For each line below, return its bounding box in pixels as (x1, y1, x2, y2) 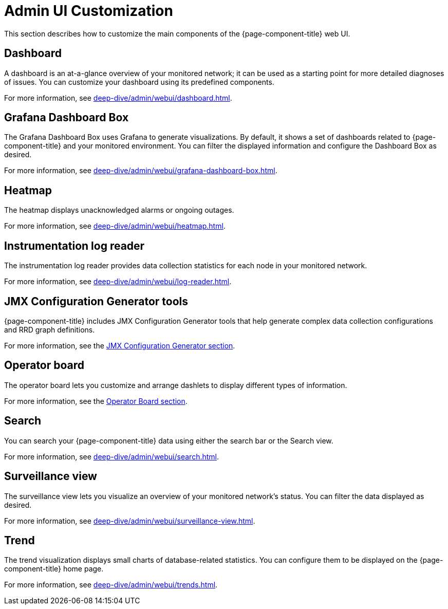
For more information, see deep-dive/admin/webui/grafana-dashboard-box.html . (4, 166, 277, 175)
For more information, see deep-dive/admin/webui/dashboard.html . (4, 93, 232, 102)
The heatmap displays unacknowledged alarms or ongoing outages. (4, 206, 234, 215)
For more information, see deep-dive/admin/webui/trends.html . (4, 580, 218, 589)
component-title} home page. (4, 564, 104, 574)
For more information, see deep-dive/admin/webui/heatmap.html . (4, 222, 226, 231)
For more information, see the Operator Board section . (4, 396, 188, 405)
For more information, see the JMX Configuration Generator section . (4, 341, 235, 350)
